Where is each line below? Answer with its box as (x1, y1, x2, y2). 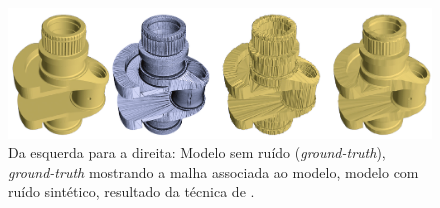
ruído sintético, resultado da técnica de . (8, 181, 255, 202)
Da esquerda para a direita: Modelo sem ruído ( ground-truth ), (8, 142, 386, 163)
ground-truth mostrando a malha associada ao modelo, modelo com (8, 161, 419, 182)
